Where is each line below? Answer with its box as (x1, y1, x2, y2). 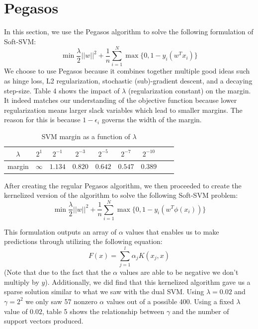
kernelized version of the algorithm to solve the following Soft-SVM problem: (4, 190, 238, 200)
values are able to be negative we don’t (119, 267, 239, 277)
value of (4, 306, 28, 316)
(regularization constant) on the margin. (128, 85, 251, 95)
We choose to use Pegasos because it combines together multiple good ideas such (4, 66, 250, 76)
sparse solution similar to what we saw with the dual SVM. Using (4, 286, 204, 297)
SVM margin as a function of (41, 131, 130, 141)
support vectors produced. (4, 316, 84, 326)
